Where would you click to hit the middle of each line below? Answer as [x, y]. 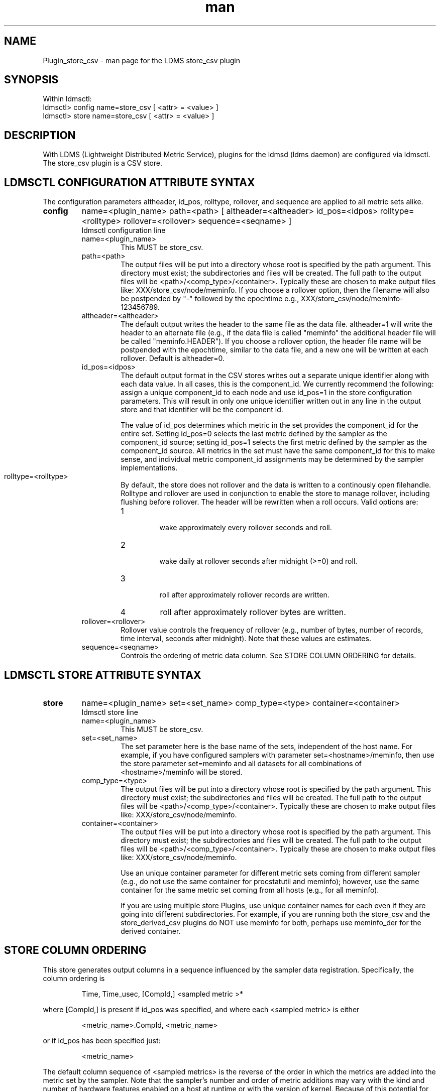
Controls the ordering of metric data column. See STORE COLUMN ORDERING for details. [268, 656]
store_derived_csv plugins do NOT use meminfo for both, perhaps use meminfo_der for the [271, 922]
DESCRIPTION [40, 135]
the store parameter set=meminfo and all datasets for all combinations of [241, 763]
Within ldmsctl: [67, 99]
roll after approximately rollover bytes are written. [253, 612]
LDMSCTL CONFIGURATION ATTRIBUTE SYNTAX [130, 182]
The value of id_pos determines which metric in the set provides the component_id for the [269, 425]
